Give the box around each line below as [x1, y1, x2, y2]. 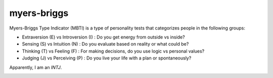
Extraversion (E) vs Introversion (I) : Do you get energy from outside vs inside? [22, 34, 185, 40]
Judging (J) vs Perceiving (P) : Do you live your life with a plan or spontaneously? [22, 55, 192, 61]
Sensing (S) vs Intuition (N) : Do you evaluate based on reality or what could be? [22, 41, 189, 47]
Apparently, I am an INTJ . [9, 64, 62, 70]
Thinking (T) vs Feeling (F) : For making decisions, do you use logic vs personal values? [22, 48, 205, 54]
